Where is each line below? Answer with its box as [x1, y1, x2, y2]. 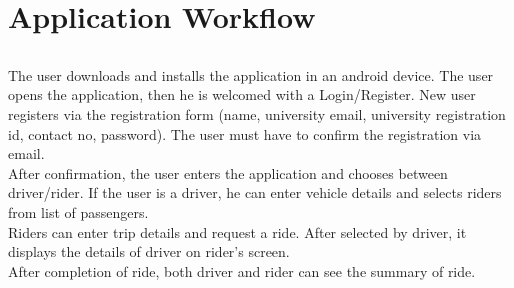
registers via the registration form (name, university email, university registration [8, 103, 506, 124]
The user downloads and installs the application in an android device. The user [8, 64, 494, 85]
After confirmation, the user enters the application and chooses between [8, 162, 448, 183]
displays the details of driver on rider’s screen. [8, 241, 290, 262]
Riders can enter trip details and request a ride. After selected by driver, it [8, 221, 467, 242]
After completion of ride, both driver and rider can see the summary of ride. [8, 260, 476, 281]
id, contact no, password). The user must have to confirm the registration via [8, 123, 482, 144]
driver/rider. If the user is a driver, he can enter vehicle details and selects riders [8, 182, 502, 203]
